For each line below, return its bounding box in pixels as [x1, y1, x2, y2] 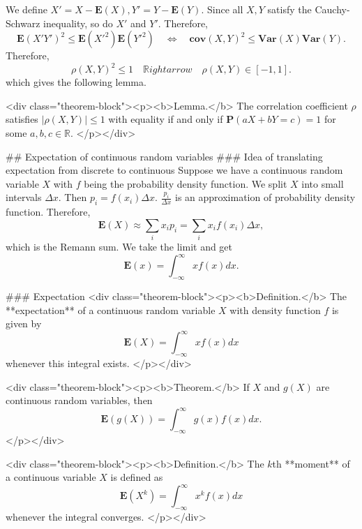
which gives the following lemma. [6, 75, 146, 89]
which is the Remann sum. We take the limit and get [6, 239, 233, 254]
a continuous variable [6, 470, 96, 484]
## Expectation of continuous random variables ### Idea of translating [6, 149, 323, 163]
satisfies [6, 112, 38, 126]
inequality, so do [43, 15, 113, 30]
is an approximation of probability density [175, 190, 356, 204]
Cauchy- [315, 2, 350, 16]
